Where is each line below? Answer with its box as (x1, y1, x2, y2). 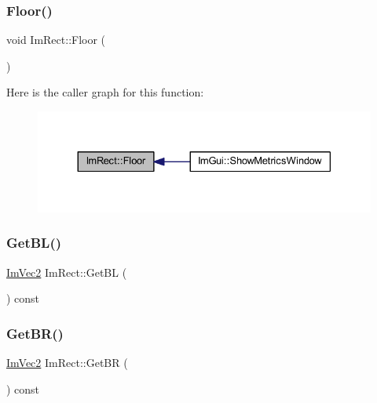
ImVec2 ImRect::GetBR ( (6, 354, 128, 371)
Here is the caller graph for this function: (6, 84, 204, 100)
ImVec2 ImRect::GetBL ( (6, 263, 127, 280)
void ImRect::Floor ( (6, 31, 106, 48)
